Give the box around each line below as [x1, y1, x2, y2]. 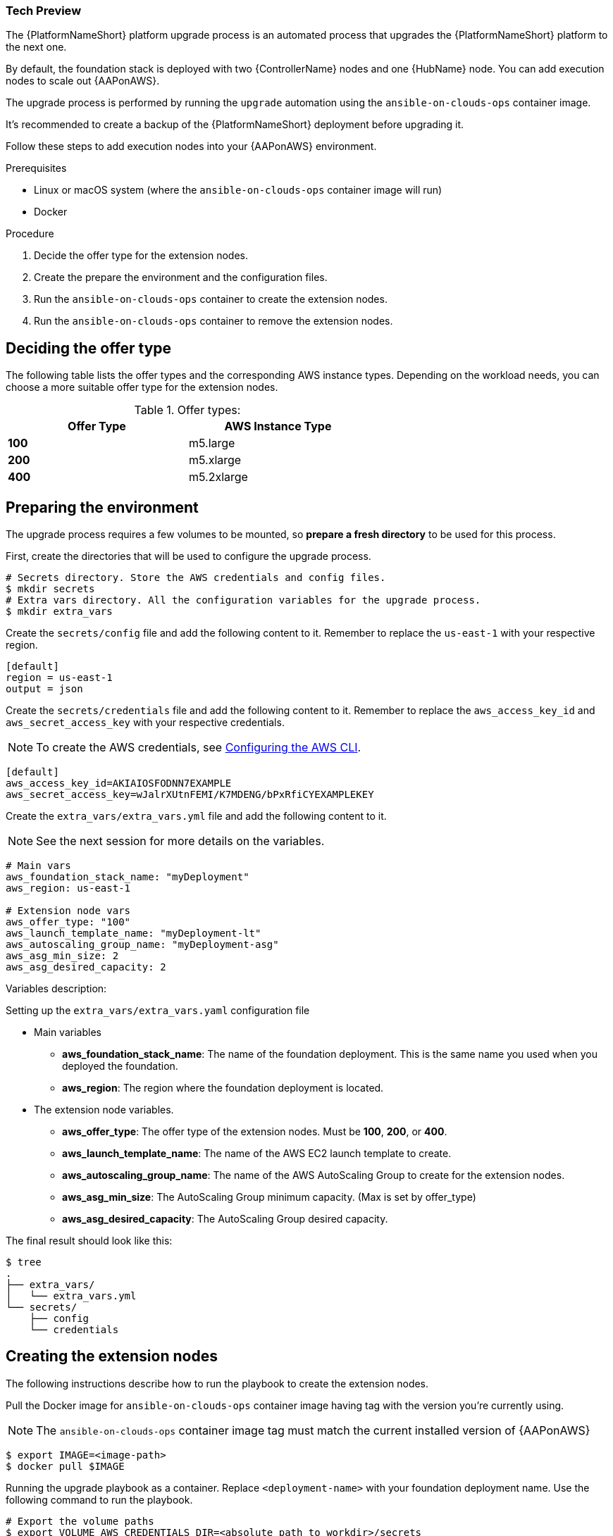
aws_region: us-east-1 [6, 882, 131, 894]
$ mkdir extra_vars [6, 606, 113, 618]
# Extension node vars [6, 905, 131, 917]
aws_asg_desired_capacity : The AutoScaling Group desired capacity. [62, 1213, 388, 1225]
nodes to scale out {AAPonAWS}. [6, 75, 160, 87]
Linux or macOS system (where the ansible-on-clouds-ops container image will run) [34, 184, 442, 196]
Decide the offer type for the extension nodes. [34, 249, 249, 262]
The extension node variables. [34, 1104, 174, 1116]
